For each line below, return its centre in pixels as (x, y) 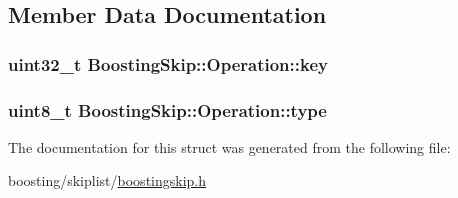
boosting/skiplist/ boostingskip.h (107, 180)
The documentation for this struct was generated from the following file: (229, 146)
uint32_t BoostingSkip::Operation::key (168, 63)
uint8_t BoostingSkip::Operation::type (167, 109)
